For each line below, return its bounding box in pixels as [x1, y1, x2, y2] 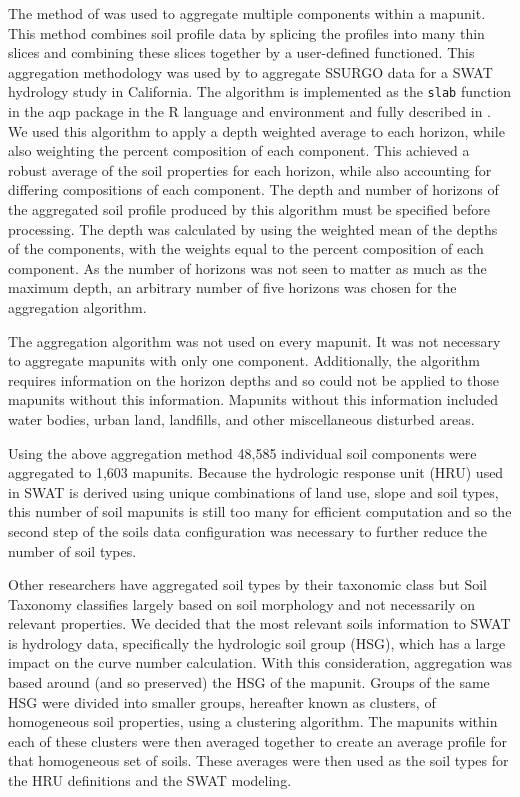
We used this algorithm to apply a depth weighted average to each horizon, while [8, 120, 505, 141]
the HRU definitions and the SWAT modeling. [8, 770, 292, 791]
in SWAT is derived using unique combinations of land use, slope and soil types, [8, 481, 499, 502]
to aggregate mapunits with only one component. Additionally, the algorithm [8, 350, 480, 371]
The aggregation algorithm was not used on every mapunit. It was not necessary [8, 330, 501, 351]
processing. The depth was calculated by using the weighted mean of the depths [8, 218, 498, 239]
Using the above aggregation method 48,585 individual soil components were [8, 442, 477, 463]
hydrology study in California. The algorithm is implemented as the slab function [8, 81, 512, 102]
